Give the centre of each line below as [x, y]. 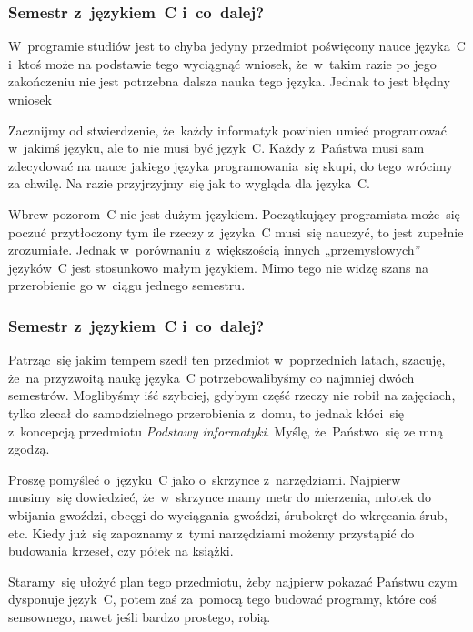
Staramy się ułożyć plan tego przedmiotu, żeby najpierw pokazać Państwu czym [233, 581]
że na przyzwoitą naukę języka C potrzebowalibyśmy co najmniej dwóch [211, 377]
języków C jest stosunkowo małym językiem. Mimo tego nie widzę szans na [218, 267]
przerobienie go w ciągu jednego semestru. [127, 285]
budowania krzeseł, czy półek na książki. [121, 551]
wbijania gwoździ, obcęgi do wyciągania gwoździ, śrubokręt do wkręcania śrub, [228, 514]
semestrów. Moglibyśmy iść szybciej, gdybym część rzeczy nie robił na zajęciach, [232, 395]
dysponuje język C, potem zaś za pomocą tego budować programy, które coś [222, 599]
